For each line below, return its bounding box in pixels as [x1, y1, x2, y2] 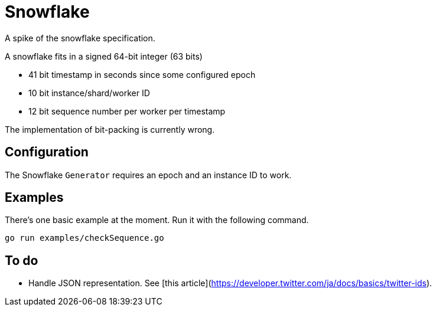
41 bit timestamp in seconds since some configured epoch [28, 69, 256, 80]
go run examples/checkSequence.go [5, 233, 164, 243]
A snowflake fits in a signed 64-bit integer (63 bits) [5, 51, 203, 61]
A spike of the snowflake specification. [5, 32, 155, 43]
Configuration [5, 145, 89, 160]
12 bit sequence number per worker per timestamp [28, 106, 226, 116]
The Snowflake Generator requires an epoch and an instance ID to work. [5, 169, 292, 180]
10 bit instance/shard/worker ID [28, 87, 150, 98]
